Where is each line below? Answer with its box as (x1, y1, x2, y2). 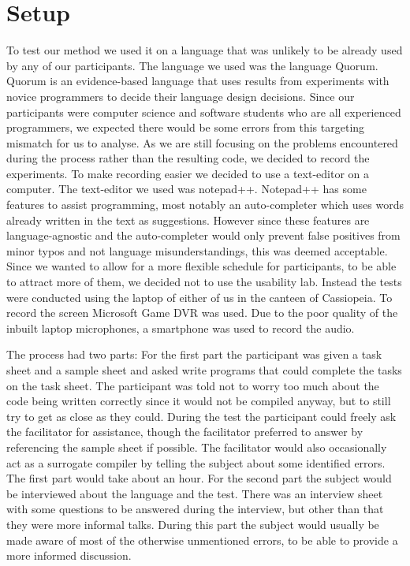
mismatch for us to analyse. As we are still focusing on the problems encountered (6, 134, 398, 151)
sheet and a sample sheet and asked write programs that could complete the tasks (6, 362, 402, 378)
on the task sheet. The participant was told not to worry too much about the (6, 377, 379, 393)
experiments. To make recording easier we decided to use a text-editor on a (6, 165, 370, 181)
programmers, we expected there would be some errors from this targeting (6, 119, 365, 136)
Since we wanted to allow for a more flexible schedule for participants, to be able (6, 258, 397, 274)
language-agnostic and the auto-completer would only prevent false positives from (6, 227, 401, 244)
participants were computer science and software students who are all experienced (6, 103, 401, 120)
